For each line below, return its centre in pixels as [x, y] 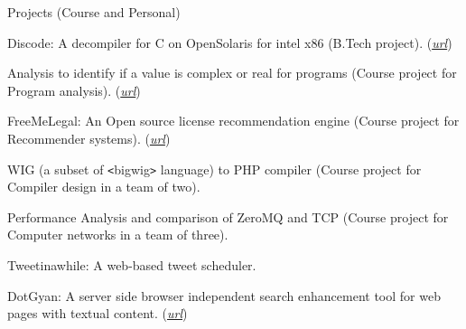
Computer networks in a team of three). [118, 235]
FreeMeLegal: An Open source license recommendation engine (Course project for [233, 121]
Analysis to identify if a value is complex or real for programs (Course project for [232, 73]
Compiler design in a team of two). [104, 187]
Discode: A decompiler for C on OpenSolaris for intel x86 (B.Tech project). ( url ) [230, 42]
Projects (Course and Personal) [94, 12]
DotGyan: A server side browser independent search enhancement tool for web [224, 295]
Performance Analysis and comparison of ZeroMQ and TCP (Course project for [228, 216]
